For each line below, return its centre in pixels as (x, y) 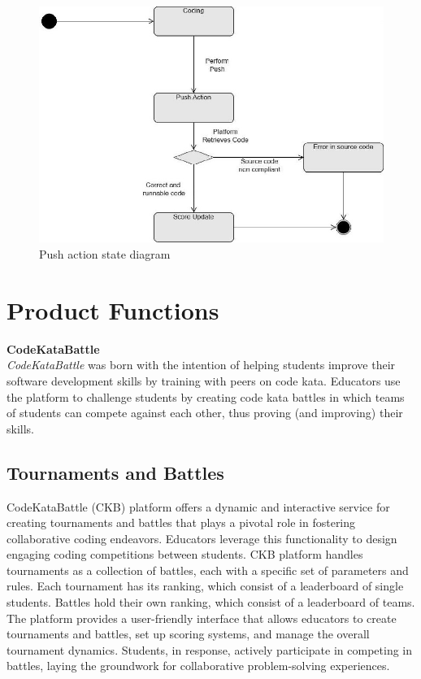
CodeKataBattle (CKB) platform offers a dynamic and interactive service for (198, 506)
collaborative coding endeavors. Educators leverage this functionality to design (202, 538)
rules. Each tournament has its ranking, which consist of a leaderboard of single (205, 586)
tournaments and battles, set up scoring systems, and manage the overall (188, 634)
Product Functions (113, 309)
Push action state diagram (105, 254)
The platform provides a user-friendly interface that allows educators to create (202, 618)
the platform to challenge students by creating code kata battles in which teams (206, 396)
